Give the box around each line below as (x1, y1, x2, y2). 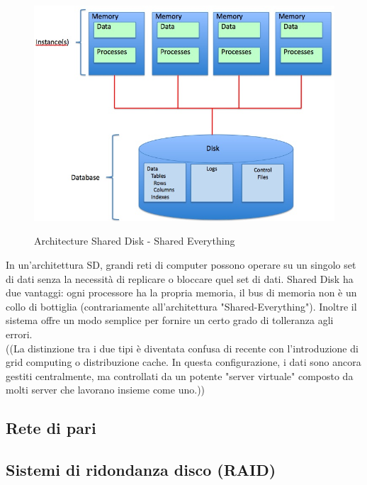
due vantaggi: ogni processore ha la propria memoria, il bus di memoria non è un (6, 285, 357, 300)
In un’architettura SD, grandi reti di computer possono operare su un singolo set (6, 257, 356, 272)
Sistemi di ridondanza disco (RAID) (6, 459, 276, 481)
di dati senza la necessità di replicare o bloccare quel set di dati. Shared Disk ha (6, 271, 354, 286)
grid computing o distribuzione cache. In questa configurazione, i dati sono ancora (6, 355, 361, 369)
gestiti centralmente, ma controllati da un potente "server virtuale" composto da (6, 368, 354, 383)
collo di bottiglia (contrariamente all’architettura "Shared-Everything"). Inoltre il (6, 299, 357, 313)
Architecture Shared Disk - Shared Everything (34, 233, 235, 248)
